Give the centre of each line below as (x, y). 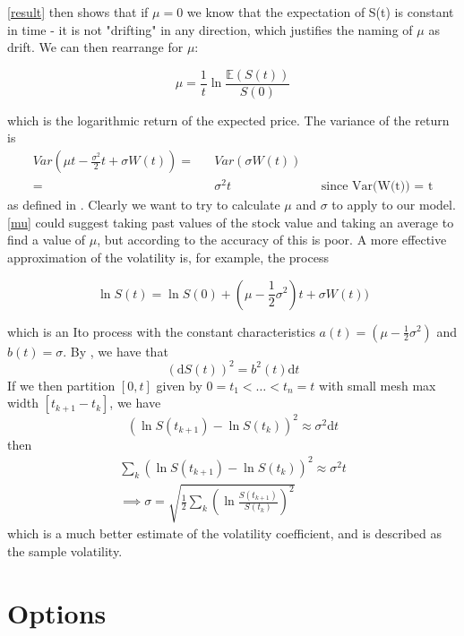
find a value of (47, 240)
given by (179, 385)
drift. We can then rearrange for (95, 47)
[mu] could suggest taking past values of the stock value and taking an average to (231, 222)
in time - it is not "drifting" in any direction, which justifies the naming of (210, 29)
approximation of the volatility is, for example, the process (168, 257)
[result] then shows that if (78, 12)
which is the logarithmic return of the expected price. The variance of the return (228, 120)
